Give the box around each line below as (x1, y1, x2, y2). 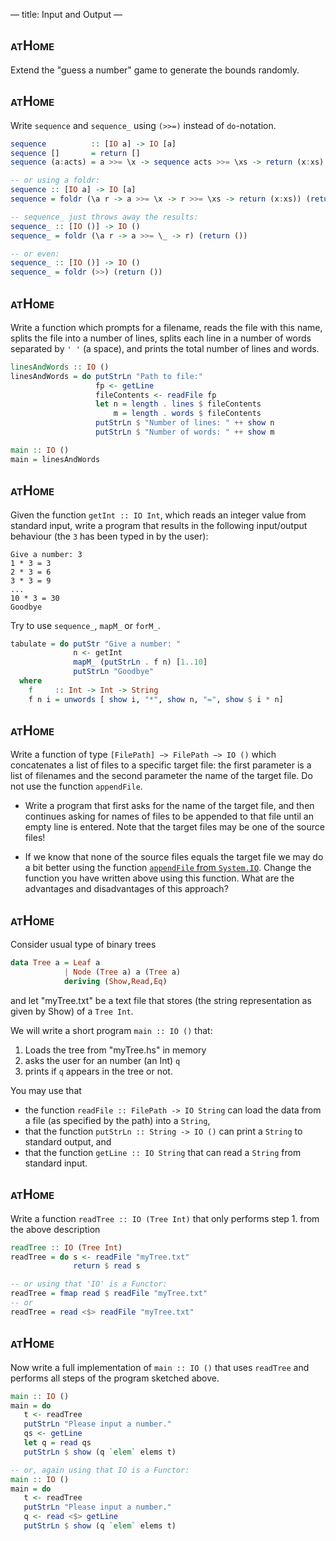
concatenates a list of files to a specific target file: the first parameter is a (10, 759, 312, 771)
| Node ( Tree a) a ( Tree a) (63, 967, 182, 978)
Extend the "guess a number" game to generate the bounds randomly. (10, 64, 300, 76)
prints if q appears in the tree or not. (24, 1065, 173, 1077)
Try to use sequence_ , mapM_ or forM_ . (10, 619, 161, 631)
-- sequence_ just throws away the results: (10, 212, 199, 222)
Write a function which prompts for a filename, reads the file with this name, (10, 321, 323, 333)
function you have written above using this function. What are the (24, 872, 295, 884)
